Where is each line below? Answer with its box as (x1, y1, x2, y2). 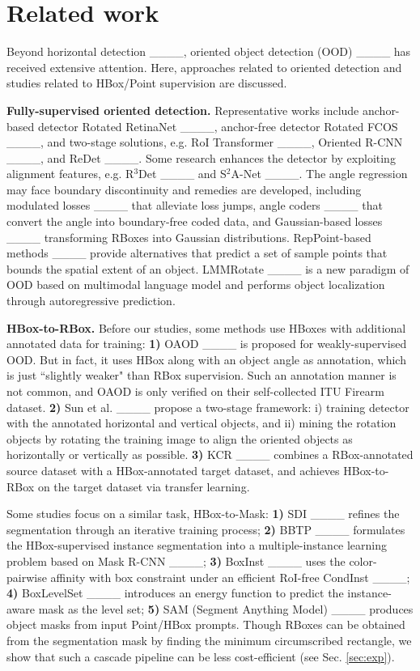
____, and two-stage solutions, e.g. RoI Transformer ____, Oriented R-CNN (6, 134, 403, 151)
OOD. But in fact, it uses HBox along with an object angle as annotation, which (6, 350, 406, 367)
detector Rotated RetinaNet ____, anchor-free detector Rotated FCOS (37, 117, 398, 134)
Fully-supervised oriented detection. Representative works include (6, 101, 359, 118)
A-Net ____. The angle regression (231, 165, 408, 182)
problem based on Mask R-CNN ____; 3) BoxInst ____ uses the (6, 552, 346, 569)
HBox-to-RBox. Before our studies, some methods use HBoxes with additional (6, 319, 406, 336)
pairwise (6, 568, 47, 585)
